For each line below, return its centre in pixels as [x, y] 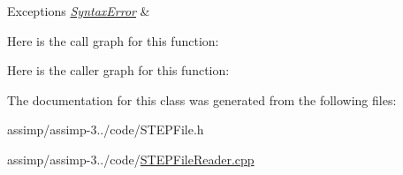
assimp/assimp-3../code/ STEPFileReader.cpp [131, 159]
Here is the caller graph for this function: [118, 70]
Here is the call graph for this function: [113, 40]
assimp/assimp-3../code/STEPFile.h [106, 129]
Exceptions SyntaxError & [79, 11]
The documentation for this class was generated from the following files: [202, 99]
